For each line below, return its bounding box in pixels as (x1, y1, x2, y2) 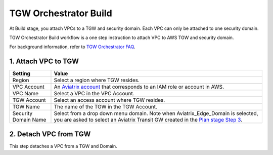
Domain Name (12, 117, 47, 124)
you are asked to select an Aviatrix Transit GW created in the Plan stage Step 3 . (54, 117, 243, 124)
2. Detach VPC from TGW (9, 130, 91, 138)
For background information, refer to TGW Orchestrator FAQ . (9, 44, 135, 50)
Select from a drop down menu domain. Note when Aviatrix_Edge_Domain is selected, (54, 110, 258, 117)
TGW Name (12, 103, 40, 110)
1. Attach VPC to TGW (9, 57, 79, 66)
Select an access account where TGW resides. (54, 97, 165, 104)
